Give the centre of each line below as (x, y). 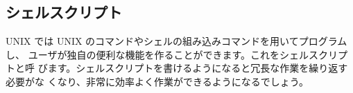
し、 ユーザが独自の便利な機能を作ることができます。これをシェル (157, 54)
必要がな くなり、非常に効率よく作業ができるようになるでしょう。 (157, 81)
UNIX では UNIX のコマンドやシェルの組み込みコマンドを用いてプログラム (176, 41)
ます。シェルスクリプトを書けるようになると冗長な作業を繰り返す (198, 68)
